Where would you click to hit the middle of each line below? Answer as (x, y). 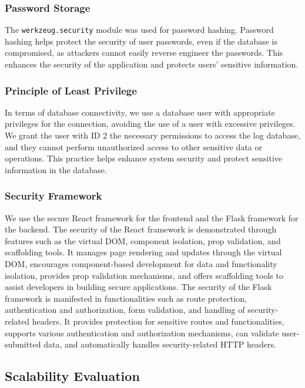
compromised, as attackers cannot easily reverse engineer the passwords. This (144, 53)
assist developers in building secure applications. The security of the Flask (138, 287)
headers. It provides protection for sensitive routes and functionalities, (158, 321)
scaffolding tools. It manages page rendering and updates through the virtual (143, 252)
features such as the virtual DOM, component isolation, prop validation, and (143, 240)
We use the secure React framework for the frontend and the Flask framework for (152, 217)
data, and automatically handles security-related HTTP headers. (160, 344)
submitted (23, 344)
